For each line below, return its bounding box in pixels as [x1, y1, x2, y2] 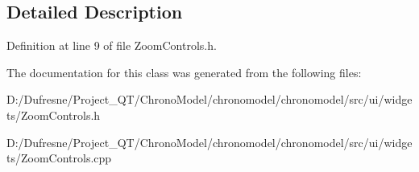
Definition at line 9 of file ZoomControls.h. [6, 37, 217, 54]
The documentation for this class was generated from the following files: [6, 63, 362, 80]
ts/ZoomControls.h [6, 106, 101, 123]
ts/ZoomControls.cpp [6, 149, 112, 166]
